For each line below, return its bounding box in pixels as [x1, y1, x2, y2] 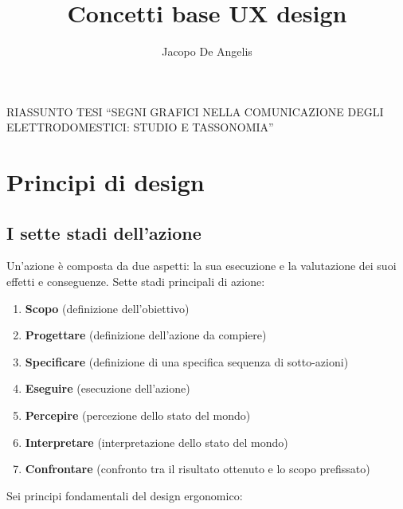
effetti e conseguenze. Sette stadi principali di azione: [6, 273, 265, 290]
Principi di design [6, 166, 205, 198]
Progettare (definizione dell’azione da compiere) [25, 327, 267, 343]
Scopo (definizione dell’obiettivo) [25, 300, 190, 316]
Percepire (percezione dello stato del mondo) [25, 407, 251, 424]
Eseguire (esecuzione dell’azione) [25, 380, 190, 397]
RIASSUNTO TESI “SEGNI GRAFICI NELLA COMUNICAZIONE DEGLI [6, 103, 384, 119]
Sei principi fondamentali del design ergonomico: [6, 487, 243, 503]
